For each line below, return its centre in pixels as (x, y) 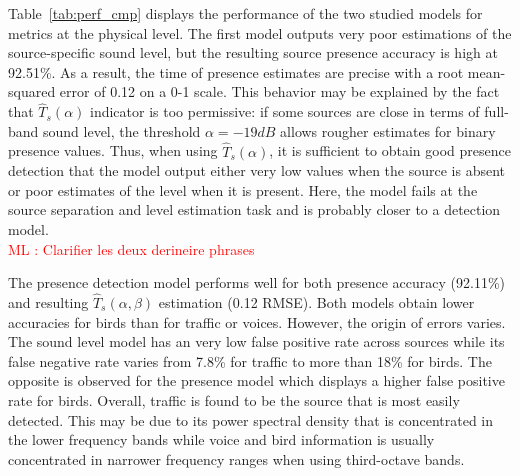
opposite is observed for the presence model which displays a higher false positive (256, 380)
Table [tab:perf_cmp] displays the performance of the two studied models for (245, 13)
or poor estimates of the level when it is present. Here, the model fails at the (243, 189)
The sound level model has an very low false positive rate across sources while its (256, 341)
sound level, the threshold (122, 130)
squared (32, 91)
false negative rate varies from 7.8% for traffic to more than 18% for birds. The (250, 360)
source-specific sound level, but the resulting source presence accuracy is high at (253, 52)
